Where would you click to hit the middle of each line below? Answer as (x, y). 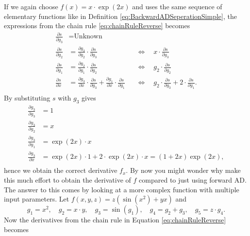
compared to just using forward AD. (193, 180)
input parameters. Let (37, 199)
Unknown (88, 37)
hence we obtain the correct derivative (61, 170)
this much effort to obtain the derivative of (67, 180)
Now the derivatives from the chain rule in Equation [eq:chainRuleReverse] (115, 220)
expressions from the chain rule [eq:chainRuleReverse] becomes (97, 25)
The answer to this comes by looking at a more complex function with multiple (122, 189)
